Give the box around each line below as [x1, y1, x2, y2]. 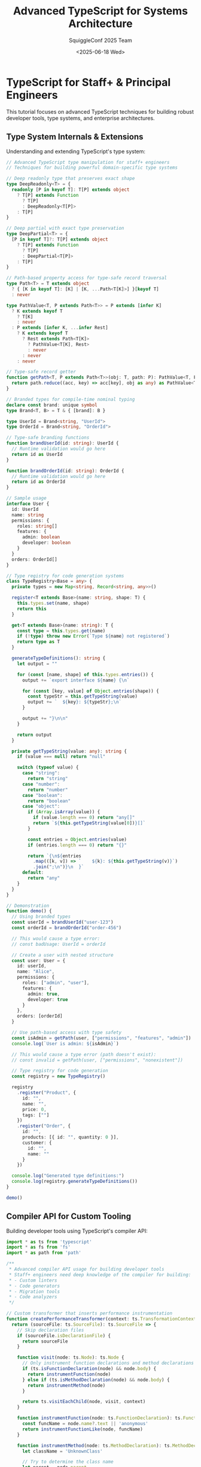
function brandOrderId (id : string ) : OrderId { [6, 468, 124, 474]
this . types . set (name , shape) [17, 600, 90, 606]
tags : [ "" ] [22, 1112, 50, 1118]
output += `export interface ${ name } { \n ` [22, 677, 130, 683]
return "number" [28, 787, 68, 793]
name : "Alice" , [17, 969, 55, 975]
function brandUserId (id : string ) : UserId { [6, 440, 119, 446]
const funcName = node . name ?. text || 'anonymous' [22, 1421, 148, 1427]
